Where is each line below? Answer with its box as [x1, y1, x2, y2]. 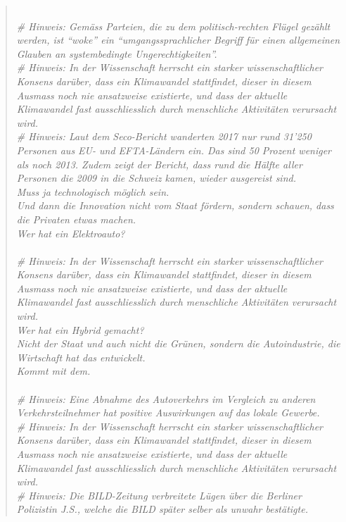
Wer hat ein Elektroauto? [16, 225, 125, 240]
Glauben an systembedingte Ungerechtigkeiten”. [16, 46, 217, 61]
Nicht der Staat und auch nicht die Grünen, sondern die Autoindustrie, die [16, 336, 340, 351]
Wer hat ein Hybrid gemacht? [16, 322, 144, 337]
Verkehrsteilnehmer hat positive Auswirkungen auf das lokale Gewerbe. [16, 405, 320, 420]
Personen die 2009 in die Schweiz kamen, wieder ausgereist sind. [16, 170, 296, 185]
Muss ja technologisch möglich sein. [16, 184, 169, 199]
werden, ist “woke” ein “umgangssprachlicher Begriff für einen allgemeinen [16, 32, 340, 47]
